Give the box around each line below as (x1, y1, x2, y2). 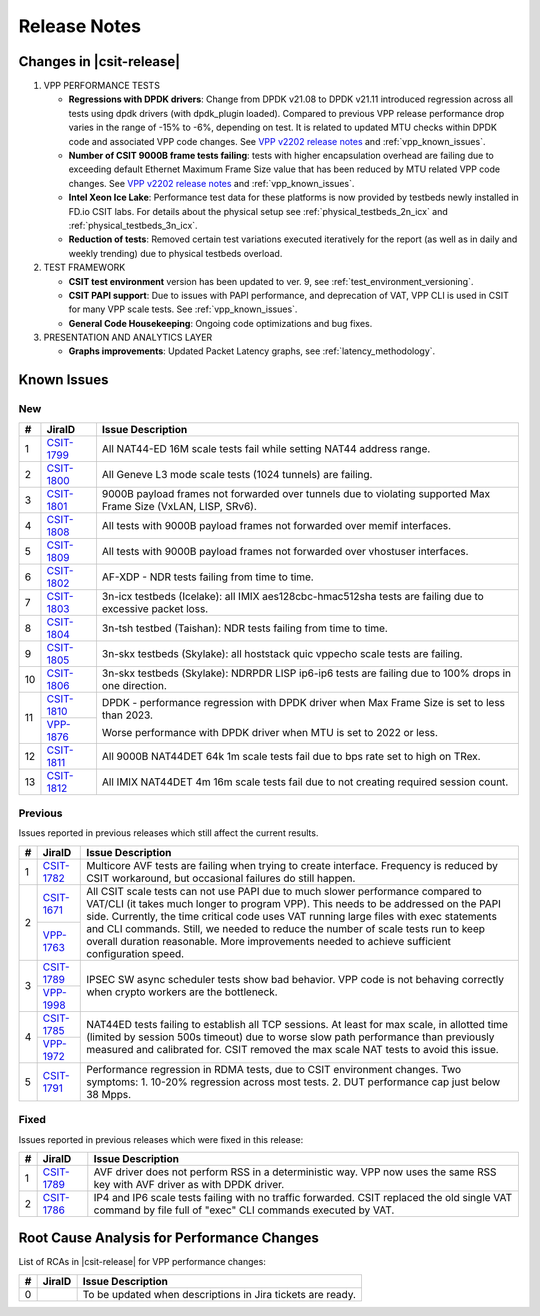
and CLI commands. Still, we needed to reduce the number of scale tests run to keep (86, 921, 485, 935)
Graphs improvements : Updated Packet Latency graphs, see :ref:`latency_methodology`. (68, 345, 436, 357)
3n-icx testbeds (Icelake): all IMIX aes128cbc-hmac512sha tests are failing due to (101, 589, 484, 603)
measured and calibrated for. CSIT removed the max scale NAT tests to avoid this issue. (86, 1043, 499, 1057)
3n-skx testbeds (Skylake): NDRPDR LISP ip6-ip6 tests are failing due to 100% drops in (101, 666, 512, 680)
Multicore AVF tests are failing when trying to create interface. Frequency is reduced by (86, 858, 499, 872)
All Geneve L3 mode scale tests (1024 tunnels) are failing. (101, 467, 373, 481)
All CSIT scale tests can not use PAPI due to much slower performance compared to (86, 884, 482, 898)
